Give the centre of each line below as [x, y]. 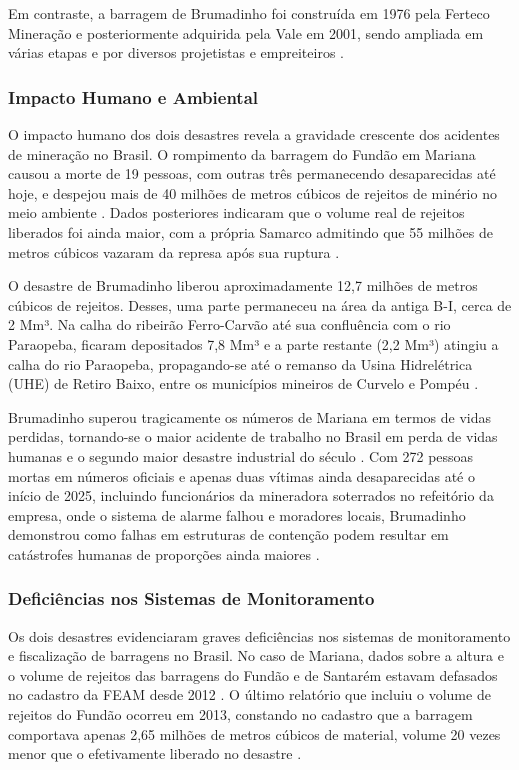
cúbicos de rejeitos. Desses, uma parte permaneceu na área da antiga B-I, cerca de [260, 304]
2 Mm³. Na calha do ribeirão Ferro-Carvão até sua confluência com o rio [229, 324]
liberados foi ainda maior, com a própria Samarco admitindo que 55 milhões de [250, 231]
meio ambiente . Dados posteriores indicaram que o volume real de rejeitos [236, 212]
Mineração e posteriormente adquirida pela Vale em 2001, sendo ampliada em [246, 32]
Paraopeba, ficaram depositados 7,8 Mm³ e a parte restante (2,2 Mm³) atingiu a [253, 343]
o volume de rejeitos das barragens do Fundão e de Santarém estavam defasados [253, 674]
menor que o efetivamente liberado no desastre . [155, 753]
